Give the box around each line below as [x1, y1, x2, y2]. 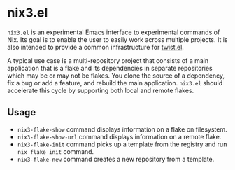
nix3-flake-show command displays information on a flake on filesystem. [17, 125, 227, 134]
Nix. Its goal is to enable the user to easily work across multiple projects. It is [7, 35, 228, 43]
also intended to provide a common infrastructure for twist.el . [7, 43, 184, 51]
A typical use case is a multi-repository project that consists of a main [7, 56, 209, 64]
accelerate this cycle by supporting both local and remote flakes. [7, 86, 194, 94]
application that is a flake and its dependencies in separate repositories [7, 64, 213, 72]
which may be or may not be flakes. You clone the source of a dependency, [7, 71, 225, 80]
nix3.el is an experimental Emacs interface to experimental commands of [7, 28, 220, 36]
